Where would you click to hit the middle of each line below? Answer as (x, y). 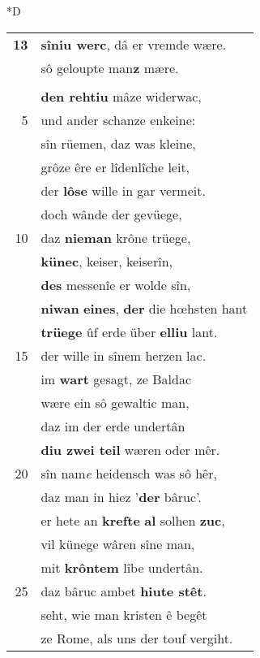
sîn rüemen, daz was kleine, (118, 143)
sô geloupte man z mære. (110, 67)
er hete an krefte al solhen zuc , (133, 520)
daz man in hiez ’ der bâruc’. (121, 496)
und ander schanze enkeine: (118, 119)
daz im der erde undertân (113, 426)
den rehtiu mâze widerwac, (121, 96)
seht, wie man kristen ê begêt (124, 614)
